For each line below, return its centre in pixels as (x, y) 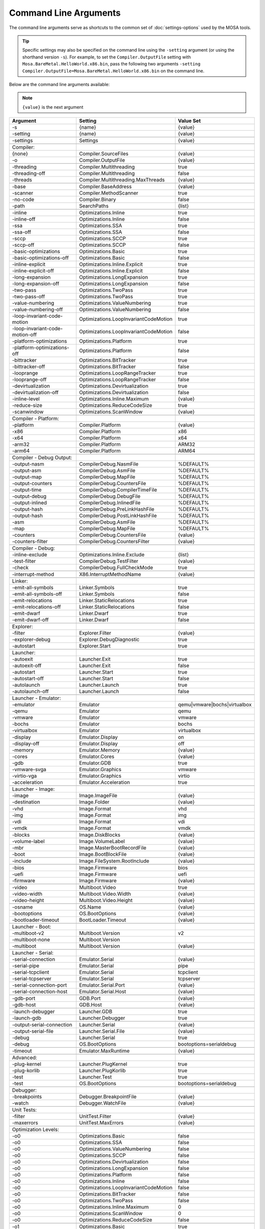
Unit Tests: (24, 1110)
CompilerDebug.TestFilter (109, 561)
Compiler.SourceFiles (104, 154)
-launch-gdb (27, 1018)
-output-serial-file (33, 1031)
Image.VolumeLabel (102, 842)
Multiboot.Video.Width (105, 894)
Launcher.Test (96, 1077)
